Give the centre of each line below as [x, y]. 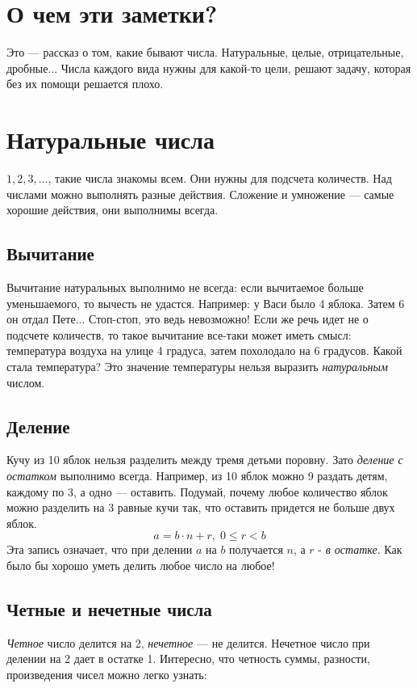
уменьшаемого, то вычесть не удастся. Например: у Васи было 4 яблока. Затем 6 [206, 303]
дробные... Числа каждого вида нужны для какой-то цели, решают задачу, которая [209, 68]
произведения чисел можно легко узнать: [107, 674]
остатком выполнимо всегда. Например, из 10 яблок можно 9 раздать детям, [197, 475]
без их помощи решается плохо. [85, 84]
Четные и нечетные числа [109, 608]
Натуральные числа [111, 139]
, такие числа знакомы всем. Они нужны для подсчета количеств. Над [220, 178]
